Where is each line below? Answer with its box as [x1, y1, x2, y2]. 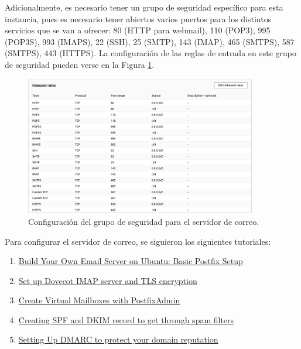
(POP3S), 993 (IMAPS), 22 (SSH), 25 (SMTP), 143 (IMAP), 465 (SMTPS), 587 [5, 35, 295, 47]
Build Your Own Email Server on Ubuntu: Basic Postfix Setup [18, 255, 243, 267]
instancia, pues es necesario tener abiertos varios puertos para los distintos [5, 12, 272, 25]
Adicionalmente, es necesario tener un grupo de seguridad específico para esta [5, 1, 283, 13]
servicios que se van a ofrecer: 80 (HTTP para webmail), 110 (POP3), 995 [5, 24, 271, 36]
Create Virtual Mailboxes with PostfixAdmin [18, 294, 180, 306]
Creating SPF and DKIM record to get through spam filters [18, 313, 234, 326]
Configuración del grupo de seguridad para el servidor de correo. [28, 215, 259, 227]
